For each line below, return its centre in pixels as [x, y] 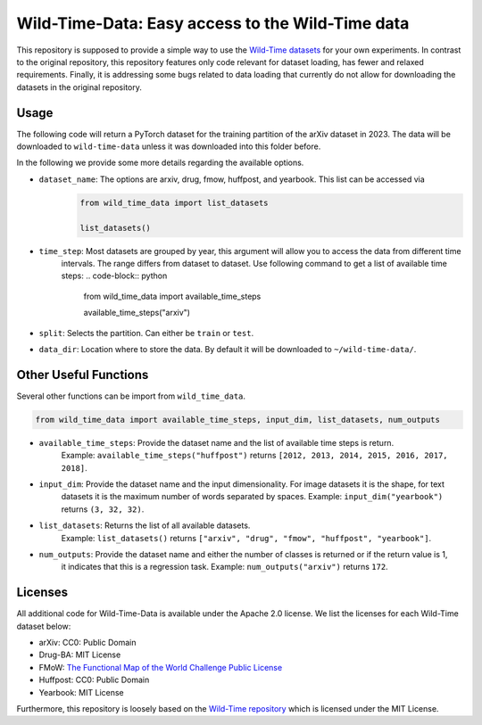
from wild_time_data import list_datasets [174, 202]
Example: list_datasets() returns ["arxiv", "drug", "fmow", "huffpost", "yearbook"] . [246, 538]
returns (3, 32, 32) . [103, 509]
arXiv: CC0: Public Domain [87, 642]
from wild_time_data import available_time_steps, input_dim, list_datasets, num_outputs [238, 420]
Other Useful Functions [83, 375]
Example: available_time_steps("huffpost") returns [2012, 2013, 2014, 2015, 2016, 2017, [254, 456]
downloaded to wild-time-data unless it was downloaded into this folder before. [169, 146]
